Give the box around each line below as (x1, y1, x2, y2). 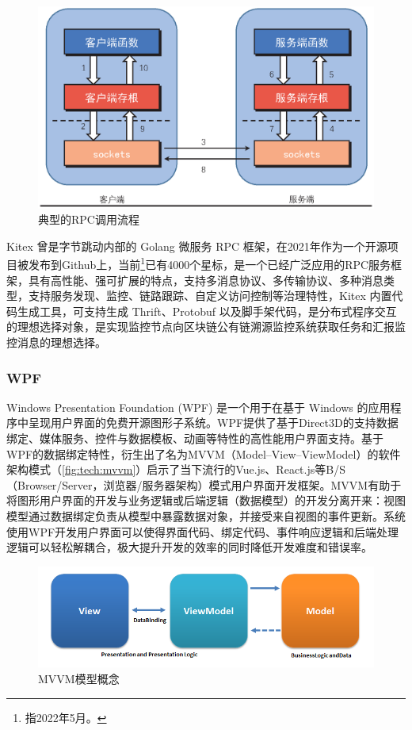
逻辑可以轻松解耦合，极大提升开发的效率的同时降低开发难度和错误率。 (6, 539, 372, 555)
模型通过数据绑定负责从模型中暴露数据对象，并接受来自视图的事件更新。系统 (6, 508, 406, 524)
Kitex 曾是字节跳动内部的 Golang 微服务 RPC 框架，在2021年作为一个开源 (6, 237, 387, 254)
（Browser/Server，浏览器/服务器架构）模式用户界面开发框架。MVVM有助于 (6, 476, 402, 493)
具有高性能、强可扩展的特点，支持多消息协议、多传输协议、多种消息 (28, 271, 383, 288)
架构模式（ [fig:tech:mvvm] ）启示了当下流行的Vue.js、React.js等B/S (6, 461, 345, 478)
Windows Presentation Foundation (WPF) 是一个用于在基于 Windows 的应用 (6, 398, 391, 415)
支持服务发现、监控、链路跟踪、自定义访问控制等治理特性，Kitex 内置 (28, 287, 392, 304)
